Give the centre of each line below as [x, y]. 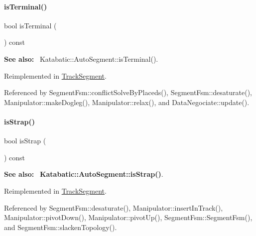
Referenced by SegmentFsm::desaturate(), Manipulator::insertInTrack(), [114, 207]
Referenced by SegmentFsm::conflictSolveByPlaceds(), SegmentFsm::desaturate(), [128, 92]
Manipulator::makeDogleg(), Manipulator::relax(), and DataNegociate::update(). [127, 102]
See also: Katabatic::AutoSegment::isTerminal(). [81, 59]
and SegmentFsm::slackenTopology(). [61, 227]
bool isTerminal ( [30, 25]
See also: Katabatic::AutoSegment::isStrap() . [84, 174]
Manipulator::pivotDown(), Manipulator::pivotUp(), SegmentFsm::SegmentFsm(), [128, 217]
